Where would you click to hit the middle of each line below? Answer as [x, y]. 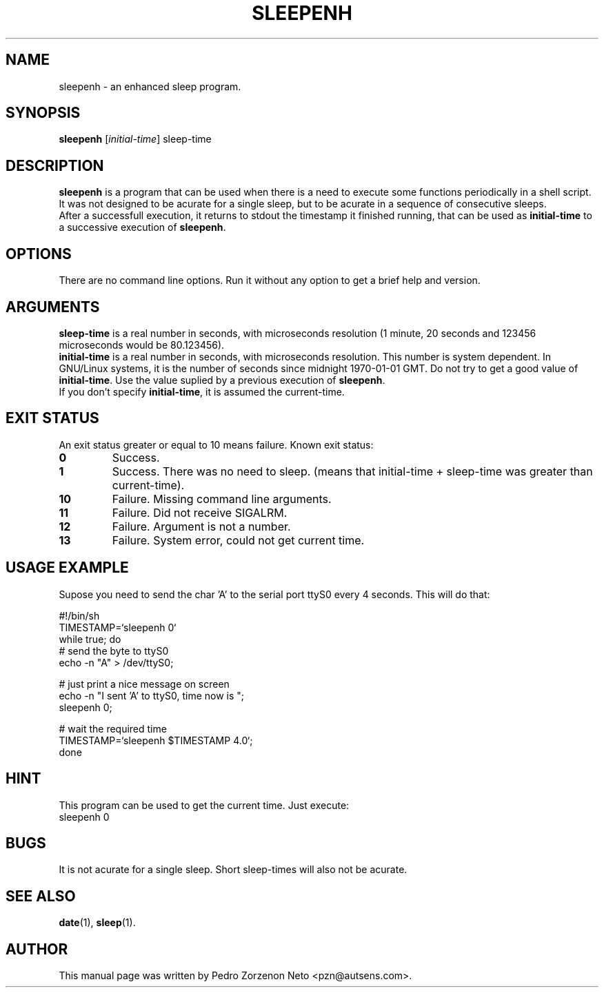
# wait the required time [113, 728]
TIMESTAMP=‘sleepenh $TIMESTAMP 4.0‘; [156, 740]
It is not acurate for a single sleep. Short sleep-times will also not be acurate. [233, 870]
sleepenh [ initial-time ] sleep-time [135, 139]
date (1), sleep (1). [97, 923]
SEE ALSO [41, 896]
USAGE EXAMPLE [67, 568]
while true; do [90, 639]
